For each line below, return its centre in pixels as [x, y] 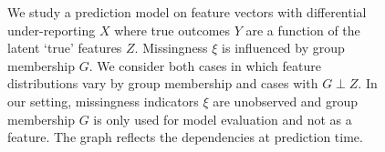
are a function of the [303, 30]
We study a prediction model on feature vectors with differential [187, 12]
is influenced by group [283, 48]
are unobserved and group [286, 101]
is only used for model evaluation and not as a [223, 119]
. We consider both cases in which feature [205, 65]
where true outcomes [172, 30]
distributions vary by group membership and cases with [163, 83]
